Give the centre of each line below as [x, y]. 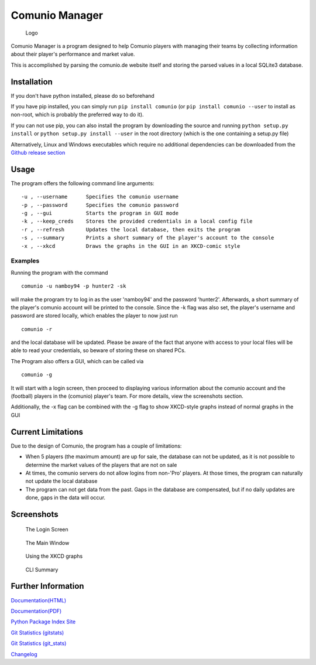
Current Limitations [47, 432]
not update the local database [61, 481]
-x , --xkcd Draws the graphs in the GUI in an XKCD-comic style [131, 246]
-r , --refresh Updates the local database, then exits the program [131, 229]
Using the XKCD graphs [54, 556]
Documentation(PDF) [36, 611]
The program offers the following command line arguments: [83, 183]
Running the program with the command [59, 272]
